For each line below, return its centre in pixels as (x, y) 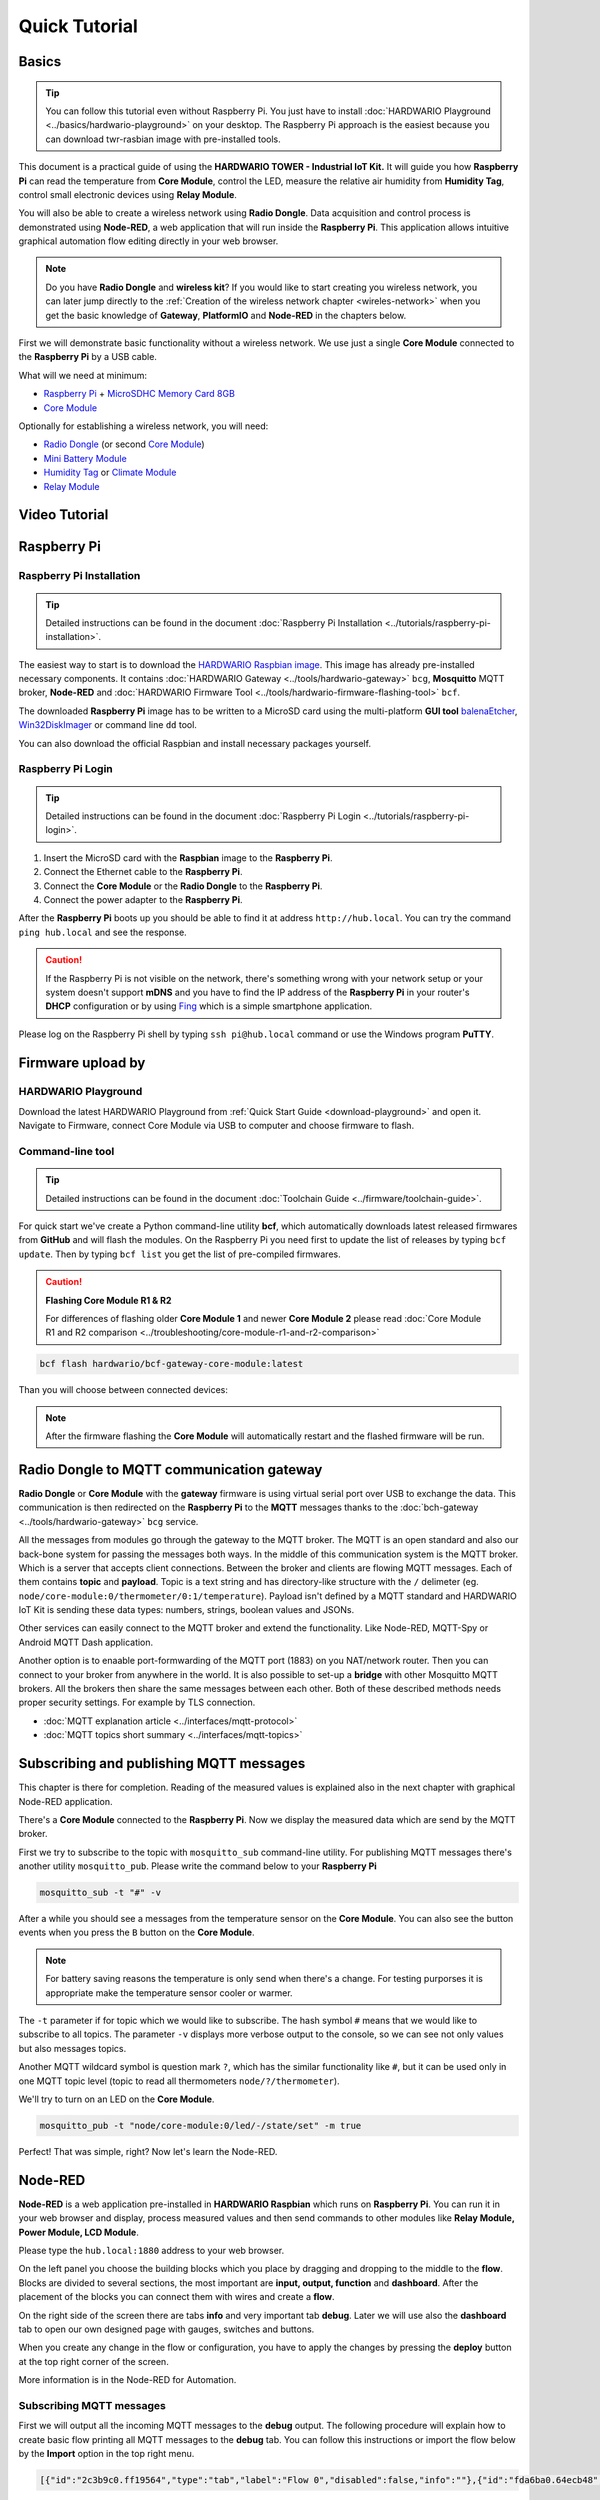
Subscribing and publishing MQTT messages (162, 1763)
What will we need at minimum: (82, 375)
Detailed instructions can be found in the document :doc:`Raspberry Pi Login (203, 816)
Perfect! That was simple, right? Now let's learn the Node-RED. (148, 2151)
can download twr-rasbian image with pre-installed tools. (163, 139)
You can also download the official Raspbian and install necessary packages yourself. (195, 743)
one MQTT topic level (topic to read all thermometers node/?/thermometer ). (179, 2081)
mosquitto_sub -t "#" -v (100, 1893)
